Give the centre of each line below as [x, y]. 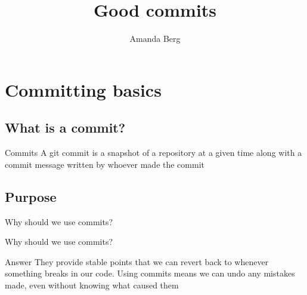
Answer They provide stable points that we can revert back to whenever [137, 261]
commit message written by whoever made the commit [105, 164]
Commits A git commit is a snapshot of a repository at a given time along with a [153, 153]
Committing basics [83, 89]
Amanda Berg [155, 39]
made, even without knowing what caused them [92, 285]
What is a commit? [65, 127]
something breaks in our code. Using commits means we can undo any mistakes [150, 273]
